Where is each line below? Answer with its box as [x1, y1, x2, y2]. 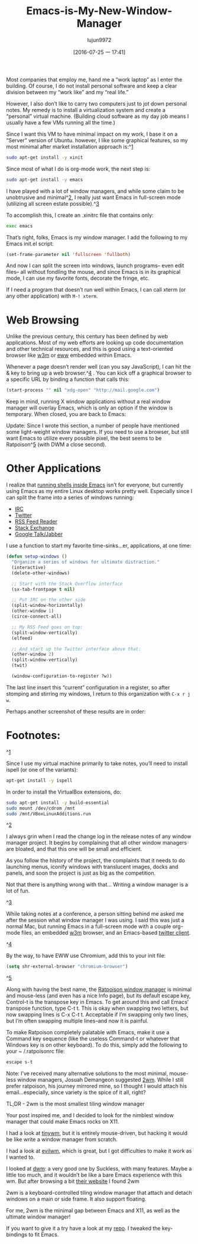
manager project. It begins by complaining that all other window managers [6, 839, 187, 846]
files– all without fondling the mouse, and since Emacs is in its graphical [6, 268, 181, 276]
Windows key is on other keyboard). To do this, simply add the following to [6, 1041, 188, 1048]
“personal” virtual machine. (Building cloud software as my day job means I [6, 113, 189, 120]
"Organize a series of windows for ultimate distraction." [11, 559, 160, 565]
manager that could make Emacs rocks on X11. [6, 1118, 119, 1125]
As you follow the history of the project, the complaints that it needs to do [6, 857, 185, 864]
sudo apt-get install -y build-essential [6, 800, 110, 805]
